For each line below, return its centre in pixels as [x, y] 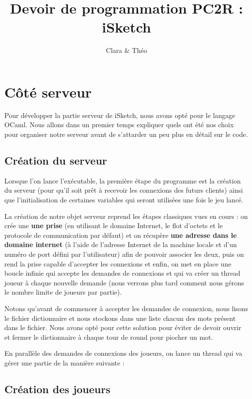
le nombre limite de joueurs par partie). [63, 292]
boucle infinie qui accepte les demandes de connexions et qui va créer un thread [122, 273]
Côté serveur [48, 91]
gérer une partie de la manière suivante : [64, 362]
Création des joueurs [57, 389]
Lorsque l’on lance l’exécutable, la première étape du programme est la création [123, 180]
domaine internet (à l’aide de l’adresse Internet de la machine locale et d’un [121, 244]
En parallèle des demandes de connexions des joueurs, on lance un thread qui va [123, 353]
